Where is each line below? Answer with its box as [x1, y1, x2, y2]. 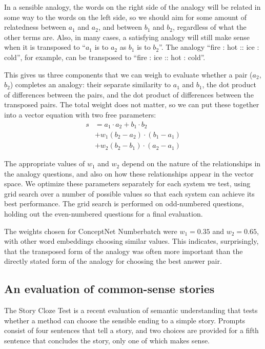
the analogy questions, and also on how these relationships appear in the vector [4, 168, 254, 179]
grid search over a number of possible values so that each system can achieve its [4, 188, 255, 199]
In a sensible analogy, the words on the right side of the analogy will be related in [4, 2, 261, 12]
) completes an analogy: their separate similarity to [10, 79, 171, 90]
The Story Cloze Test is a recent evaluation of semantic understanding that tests [4, 305, 258, 316]
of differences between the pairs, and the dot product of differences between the [4, 89, 254, 100]
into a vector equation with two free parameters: [4, 109, 156, 120]
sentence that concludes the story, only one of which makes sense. [4, 335, 210, 345]
